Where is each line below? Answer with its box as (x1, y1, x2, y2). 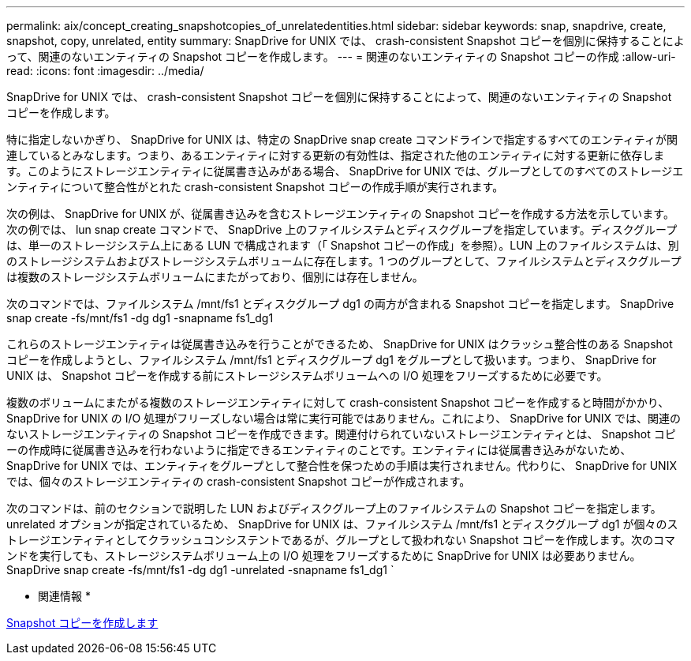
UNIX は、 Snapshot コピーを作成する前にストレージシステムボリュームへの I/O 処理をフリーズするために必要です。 (6, 369, 608, 382)
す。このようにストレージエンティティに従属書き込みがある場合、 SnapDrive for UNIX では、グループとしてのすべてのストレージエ (6, 164, 684, 178)
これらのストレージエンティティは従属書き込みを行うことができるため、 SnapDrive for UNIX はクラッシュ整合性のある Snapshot (6, 337, 673, 351)
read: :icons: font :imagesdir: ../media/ (6, 64, 204, 77)
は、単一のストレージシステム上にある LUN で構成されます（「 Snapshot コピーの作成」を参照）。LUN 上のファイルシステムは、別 (6, 238, 679, 252)
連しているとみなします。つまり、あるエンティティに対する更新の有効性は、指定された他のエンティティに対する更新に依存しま (6, 148, 665, 162)
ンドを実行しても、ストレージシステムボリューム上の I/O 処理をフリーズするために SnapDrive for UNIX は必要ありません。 (6, 549, 641, 562)
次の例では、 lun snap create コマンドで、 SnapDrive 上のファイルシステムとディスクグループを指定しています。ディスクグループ (6, 223, 678, 236)
